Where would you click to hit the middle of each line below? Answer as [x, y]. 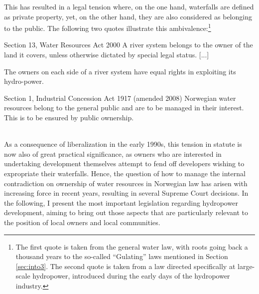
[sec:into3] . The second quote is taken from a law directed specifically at [126, 266]
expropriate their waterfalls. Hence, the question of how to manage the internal [125, 173]
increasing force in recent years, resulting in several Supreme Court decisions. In [126, 193]
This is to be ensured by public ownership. [69, 117]
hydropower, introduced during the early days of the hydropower [131, 276]
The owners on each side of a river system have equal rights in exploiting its [120, 71]
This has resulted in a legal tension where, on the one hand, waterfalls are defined [129, 6]
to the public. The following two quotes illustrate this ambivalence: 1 [108, 27]
